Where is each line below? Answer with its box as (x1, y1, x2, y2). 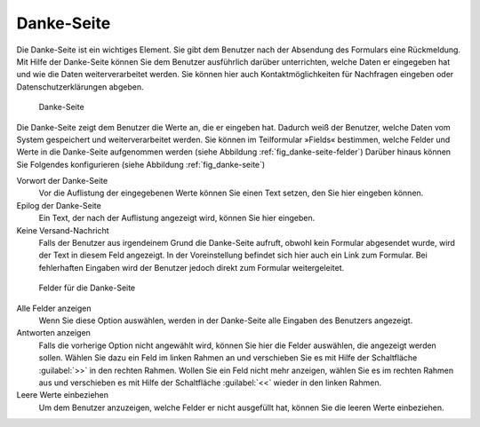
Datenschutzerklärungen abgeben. (16, 81, 144, 92)
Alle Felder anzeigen (16, 303, 92, 313)
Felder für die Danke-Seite (38, 282, 136, 293)
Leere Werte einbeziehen (16, 390, 109, 400)
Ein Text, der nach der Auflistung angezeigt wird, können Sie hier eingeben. (38, 213, 316, 224)
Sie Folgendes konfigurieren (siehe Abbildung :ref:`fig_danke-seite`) (16, 159, 266, 170)
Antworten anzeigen (16, 328, 91, 338)
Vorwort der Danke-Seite (16, 176, 108, 186)
